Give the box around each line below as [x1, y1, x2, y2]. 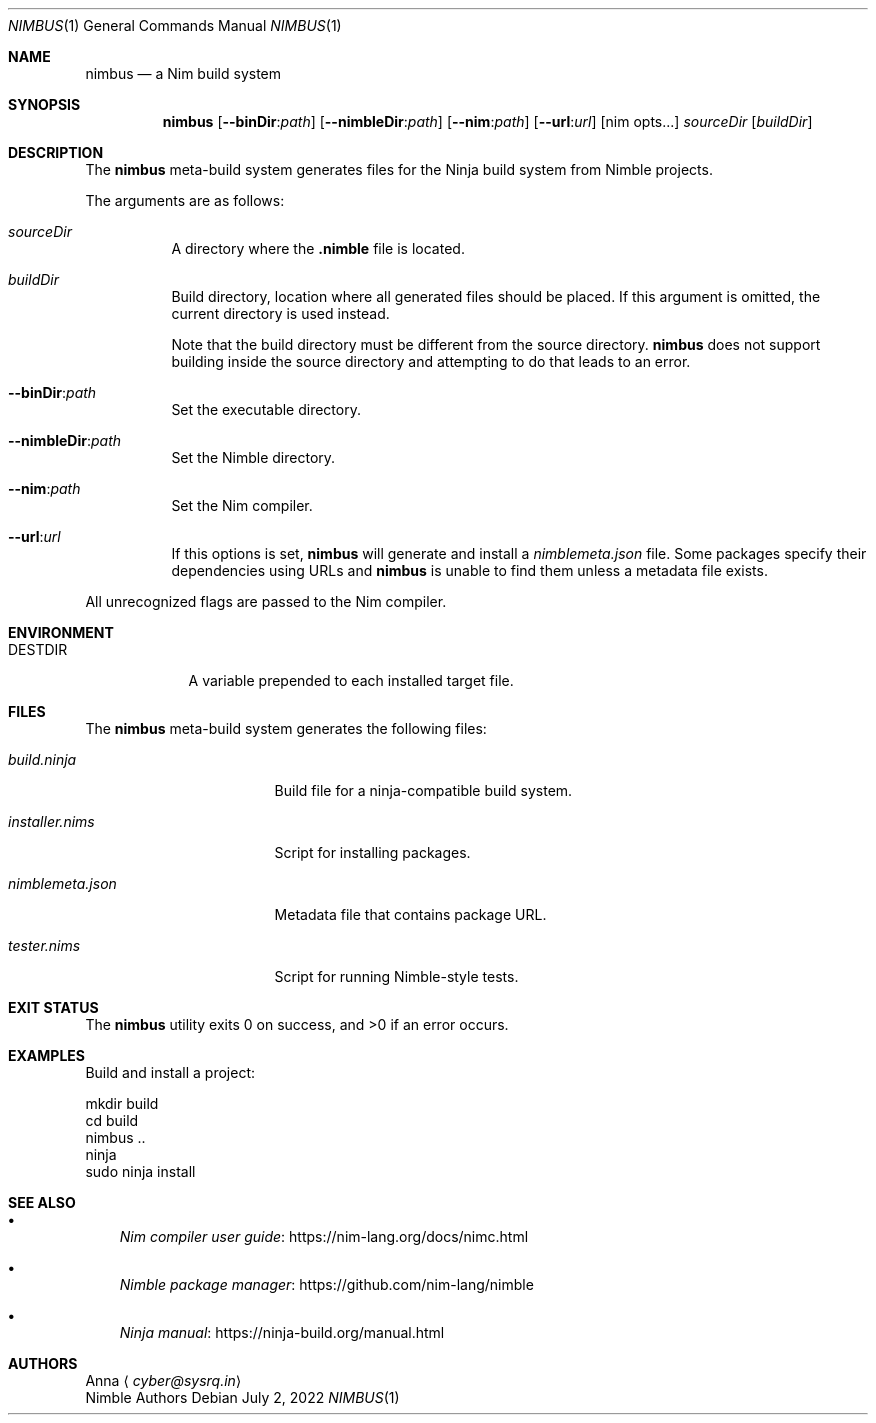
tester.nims [8, 937, 81, 954]
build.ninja [8, 751, 77, 768]
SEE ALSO [8, 1194, 76, 1211]
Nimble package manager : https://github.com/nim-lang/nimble [119, 1276, 534, 1293]
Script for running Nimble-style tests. [274, 968, 519, 985]
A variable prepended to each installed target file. [188, 672, 514, 689]
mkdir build [85, 1095, 159, 1112]
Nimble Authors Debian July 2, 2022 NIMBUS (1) [85, 1389, 400, 1406]
